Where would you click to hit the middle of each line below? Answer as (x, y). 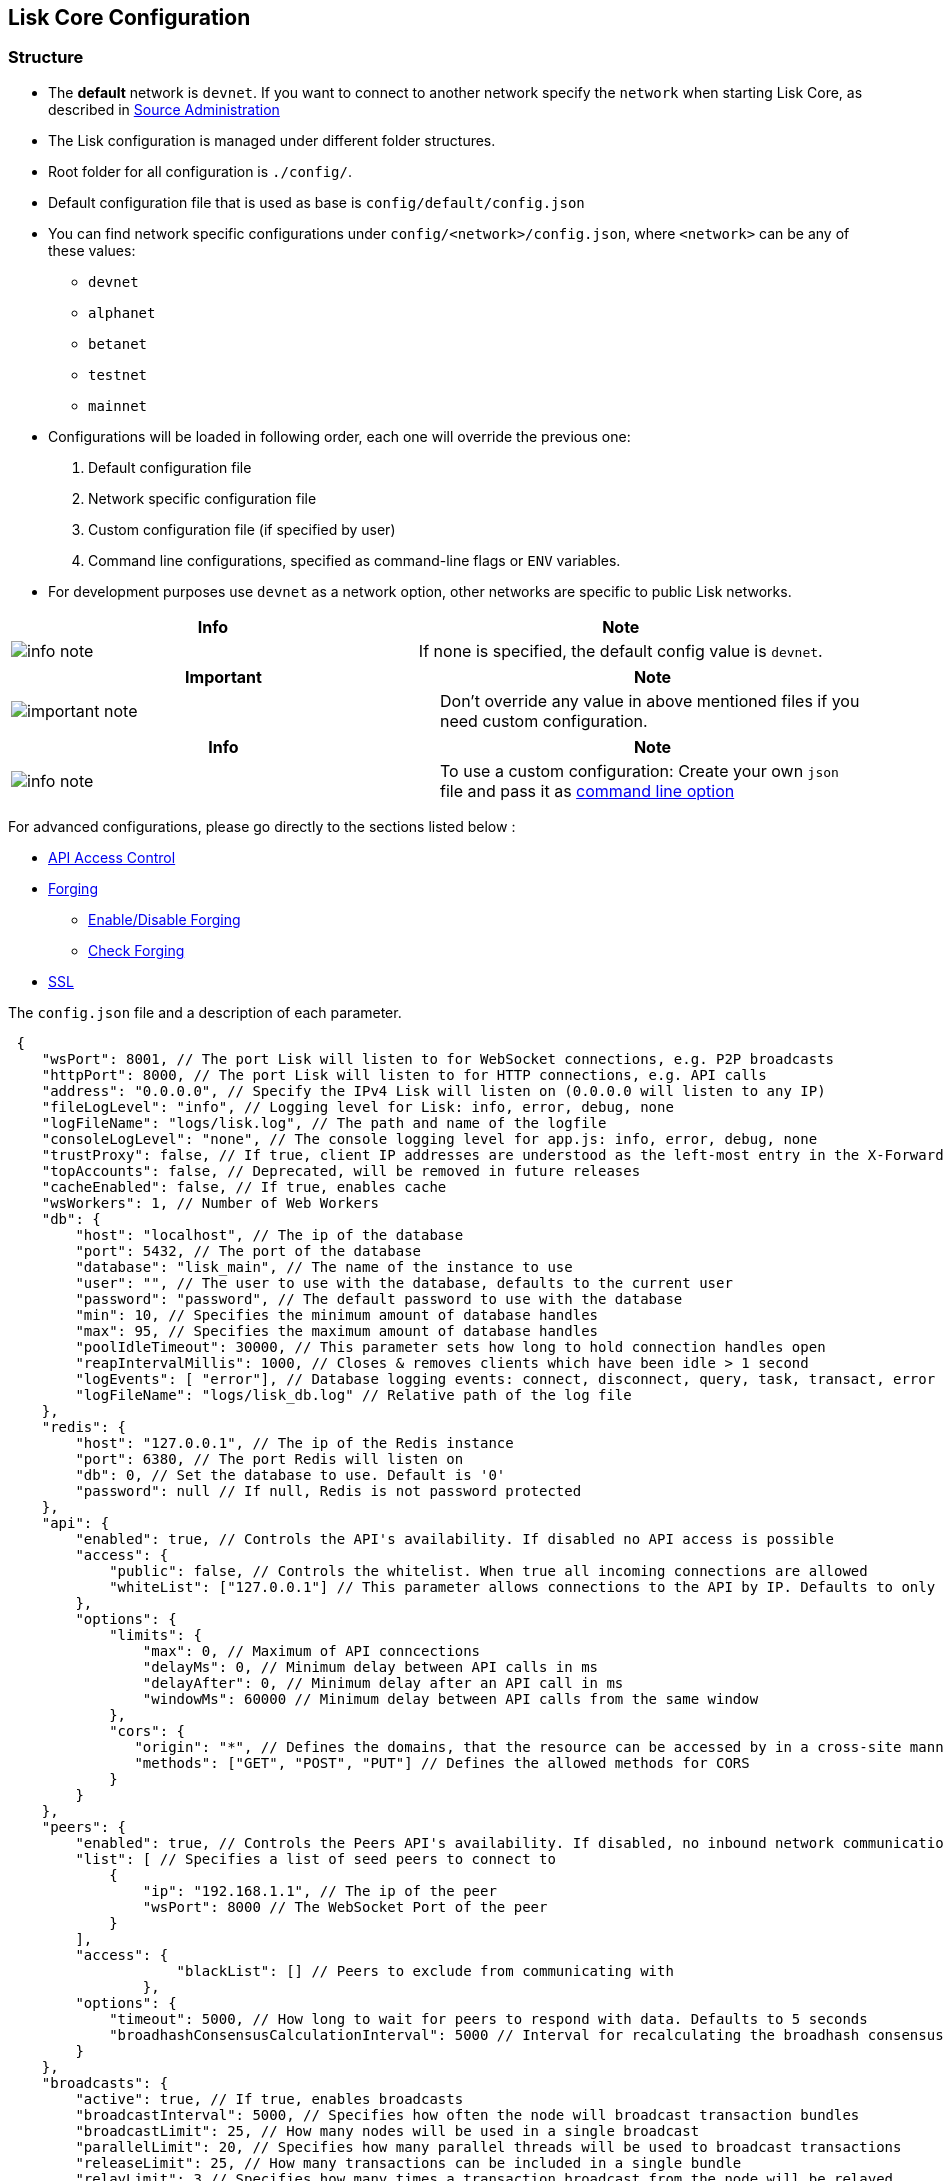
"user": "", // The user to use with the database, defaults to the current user (404, 1282)
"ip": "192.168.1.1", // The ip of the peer (319, 1890)
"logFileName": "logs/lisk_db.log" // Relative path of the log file (353, 1394)
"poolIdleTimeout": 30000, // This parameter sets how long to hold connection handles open (450, 1346)
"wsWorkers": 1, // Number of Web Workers (210, 1202)
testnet (118, 374)
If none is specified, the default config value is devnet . (620, 650)
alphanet (122, 312)
